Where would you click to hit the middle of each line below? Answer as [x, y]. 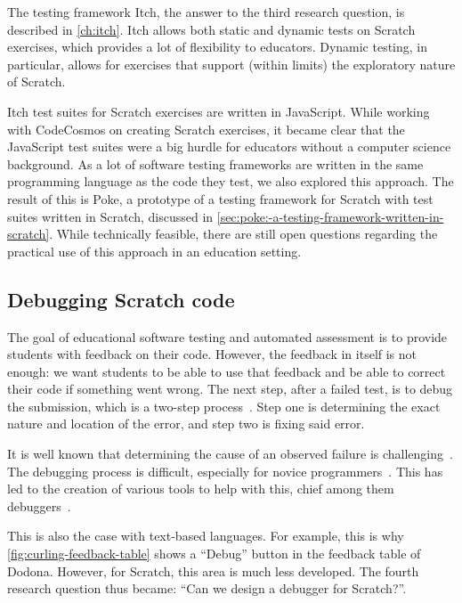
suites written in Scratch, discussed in [110, 216]
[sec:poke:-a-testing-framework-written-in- [330, 216]
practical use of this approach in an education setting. [154, 251]
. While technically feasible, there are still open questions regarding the [243, 234]
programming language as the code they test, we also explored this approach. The [231, 181]
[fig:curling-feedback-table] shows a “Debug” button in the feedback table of [214, 554]
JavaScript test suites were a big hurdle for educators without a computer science [229, 147]
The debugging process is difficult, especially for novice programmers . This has [225, 471]
